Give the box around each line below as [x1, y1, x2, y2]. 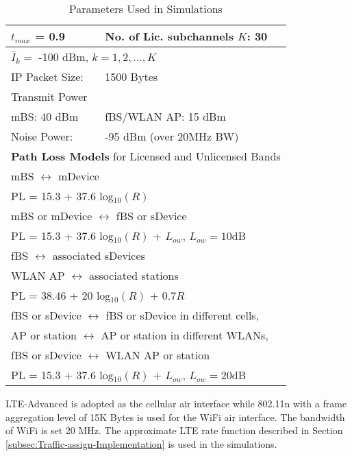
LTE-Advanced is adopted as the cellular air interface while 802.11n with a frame [5, 396, 347, 410]
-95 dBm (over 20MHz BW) [105, 128, 239, 144]
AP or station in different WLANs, [101, 327, 268, 343]
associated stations [89, 267, 179, 283]
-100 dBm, [38, 49, 89, 64]
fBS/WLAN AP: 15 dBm [105, 108, 226, 124]
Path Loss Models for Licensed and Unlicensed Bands [11, 148, 281, 164]
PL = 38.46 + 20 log [11, 287, 111, 303]
